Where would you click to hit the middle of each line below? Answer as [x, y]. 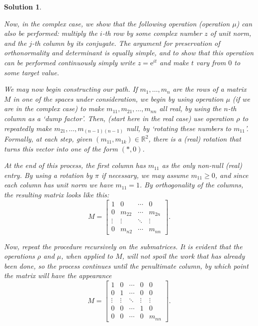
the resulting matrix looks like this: [57, 195]
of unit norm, [231, 33]
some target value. [32, 72]
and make [174, 62]
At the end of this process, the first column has [75, 165]
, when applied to [87, 256]
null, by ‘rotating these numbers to [179, 128]
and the [15, 43]
